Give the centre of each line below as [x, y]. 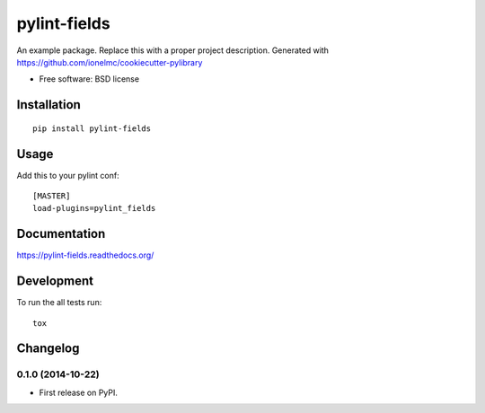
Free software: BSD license [89, 79]
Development [55, 281]
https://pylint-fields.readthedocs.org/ [85, 255]
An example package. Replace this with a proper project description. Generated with [173, 50]
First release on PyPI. [79, 392]
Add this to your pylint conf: [68, 175]
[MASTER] [52, 196]
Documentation [61, 234]
